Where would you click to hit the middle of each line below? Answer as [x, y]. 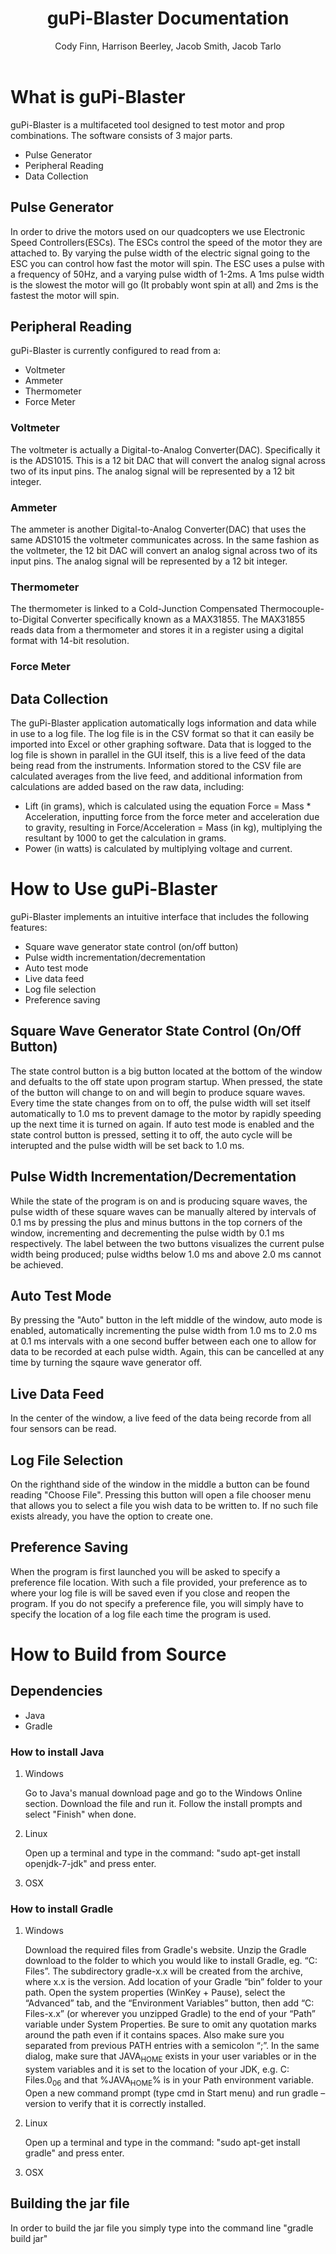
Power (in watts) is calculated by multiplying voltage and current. [158, 848]
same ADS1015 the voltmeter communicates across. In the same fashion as [165, 539]
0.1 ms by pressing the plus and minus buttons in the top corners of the [156, 1222]
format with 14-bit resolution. [70, 641]
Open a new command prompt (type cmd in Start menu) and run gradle [171, 2093]
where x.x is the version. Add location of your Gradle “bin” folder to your [173, 1982]
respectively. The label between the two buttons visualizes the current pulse [167, 1243]
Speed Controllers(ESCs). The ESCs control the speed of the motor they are [166, 242]
